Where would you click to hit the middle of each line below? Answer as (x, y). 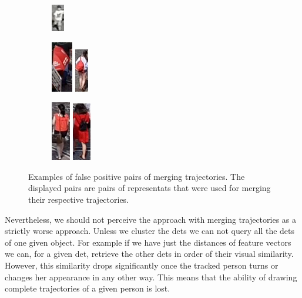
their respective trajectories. (79, 199)
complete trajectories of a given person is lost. (88, 288)
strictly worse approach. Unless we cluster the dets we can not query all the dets (150, 231)
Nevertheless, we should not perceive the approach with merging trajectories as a (151, 219)
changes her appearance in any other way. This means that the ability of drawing (151, 277)
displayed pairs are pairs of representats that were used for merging (150, 188)
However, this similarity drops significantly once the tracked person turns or (142, 265)
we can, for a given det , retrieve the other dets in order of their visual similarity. (149, 254)
